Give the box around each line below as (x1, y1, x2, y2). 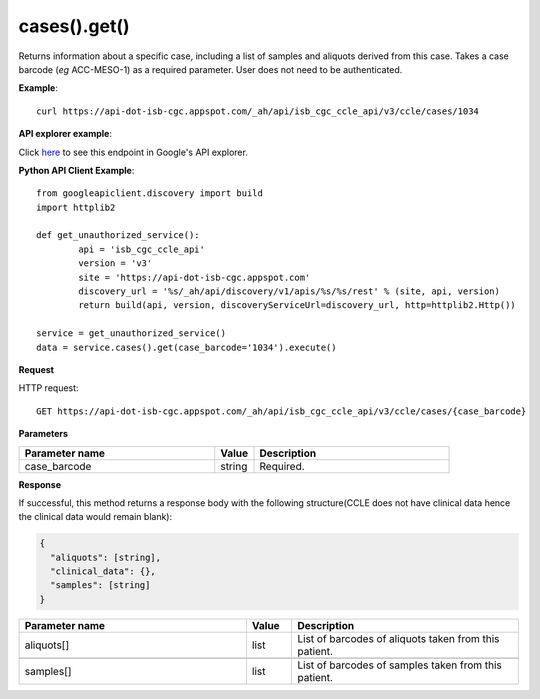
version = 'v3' (78, 258, 153, 269)
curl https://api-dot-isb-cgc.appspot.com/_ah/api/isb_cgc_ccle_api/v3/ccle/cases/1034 (36, 105, 480, 117)
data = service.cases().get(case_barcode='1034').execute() (36, 341, 337, 353)
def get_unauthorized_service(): (36, 230, 200, 241)
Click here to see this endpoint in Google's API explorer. (18, 146, 249, 158)
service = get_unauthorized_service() (36, 328, 227, 339)
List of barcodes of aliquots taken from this (296, 631, 500, 645)
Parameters (18, 428, 69, 440)
